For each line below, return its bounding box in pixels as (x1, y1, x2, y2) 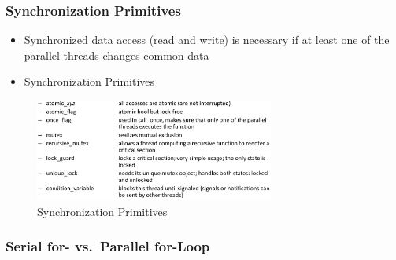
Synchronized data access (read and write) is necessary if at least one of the (24, 31, 390, 48)
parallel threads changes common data (24, 46, 209, 63)
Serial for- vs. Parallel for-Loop (6, 236, 210, 256)
